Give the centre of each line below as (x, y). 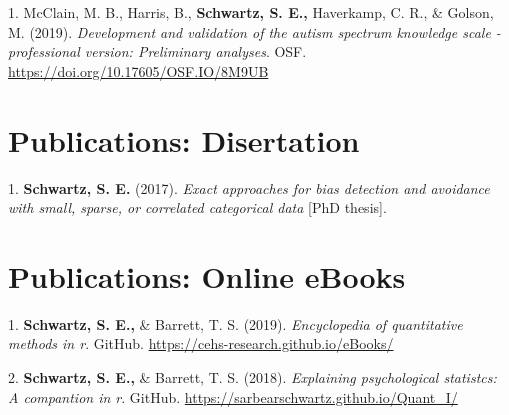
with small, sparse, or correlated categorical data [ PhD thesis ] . (197, 207)
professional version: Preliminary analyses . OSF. (157, 51)
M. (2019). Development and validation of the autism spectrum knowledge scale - (254, 31)
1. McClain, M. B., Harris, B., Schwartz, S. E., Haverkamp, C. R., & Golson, (251, 12)
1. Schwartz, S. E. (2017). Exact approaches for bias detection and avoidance (249, 187)
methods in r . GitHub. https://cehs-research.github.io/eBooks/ (201, 343)
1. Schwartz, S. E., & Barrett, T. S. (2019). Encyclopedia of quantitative (235, 323)
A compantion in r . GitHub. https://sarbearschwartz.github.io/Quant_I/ (233, 396)
